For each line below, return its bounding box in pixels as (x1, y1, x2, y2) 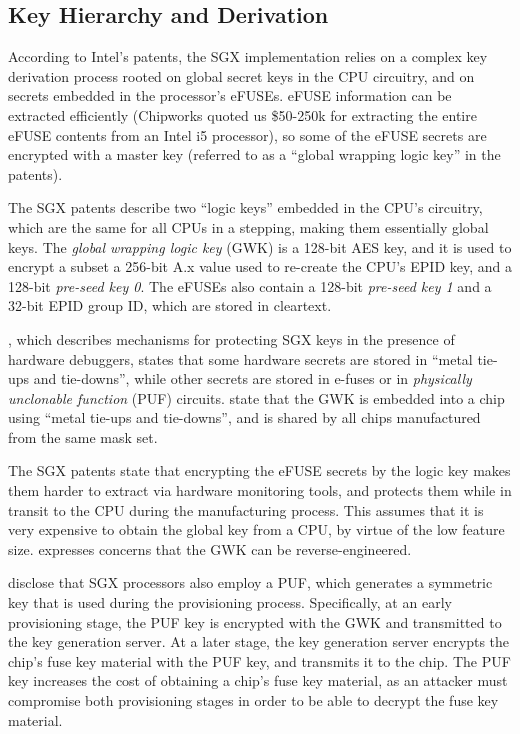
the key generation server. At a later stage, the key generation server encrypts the (8, 631, 510, 652)
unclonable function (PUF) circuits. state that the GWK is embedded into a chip (8, 387, 505, 408)
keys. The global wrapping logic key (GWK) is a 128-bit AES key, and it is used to (8, 236, 512, 257)
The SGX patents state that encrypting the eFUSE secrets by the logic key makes (8, 460, 511, 481)
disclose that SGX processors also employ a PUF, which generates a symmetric (8, 572, 493, 593)
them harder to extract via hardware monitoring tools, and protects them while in (8, 480, 512, 501)
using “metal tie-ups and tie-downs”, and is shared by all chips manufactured (8, 407, 481, 428)
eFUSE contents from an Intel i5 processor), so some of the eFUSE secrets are (8, 124, 487, 145)
